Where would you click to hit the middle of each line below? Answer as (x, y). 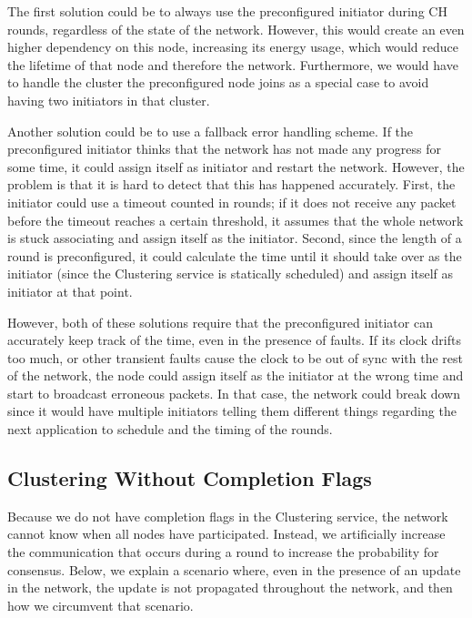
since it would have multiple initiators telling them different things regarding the (232, 411)
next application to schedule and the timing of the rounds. (170, 429)
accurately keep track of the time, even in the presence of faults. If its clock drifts (234, 340)
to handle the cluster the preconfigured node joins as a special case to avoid (218, 82)
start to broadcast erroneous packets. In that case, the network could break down (234, 393)
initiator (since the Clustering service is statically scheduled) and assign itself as (231, 274)
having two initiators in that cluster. (109, 100)
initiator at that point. (70, 291)
